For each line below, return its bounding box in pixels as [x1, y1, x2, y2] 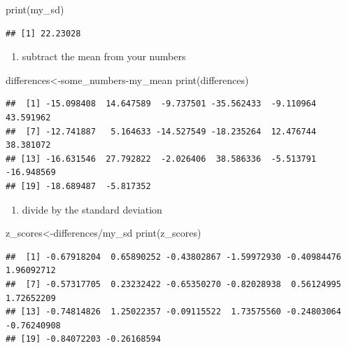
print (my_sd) [6, 2, 64, 16]
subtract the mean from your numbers [22, 49, 186, 64]
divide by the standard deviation [22, 202, 162, 216]
